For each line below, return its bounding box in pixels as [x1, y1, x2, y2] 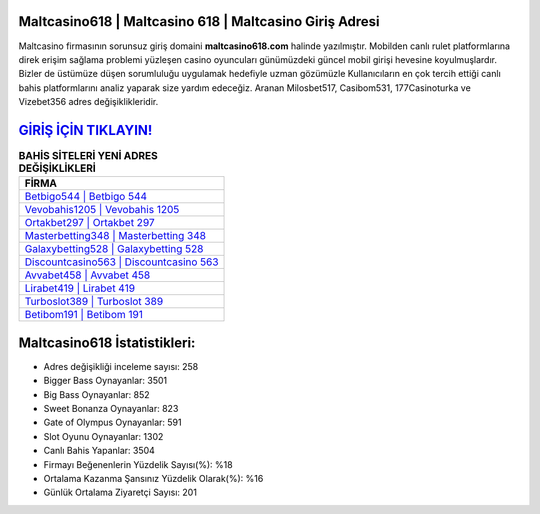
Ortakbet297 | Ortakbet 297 [24, 216, 155, 230]
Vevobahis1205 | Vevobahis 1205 [24, 203, 180, 217]
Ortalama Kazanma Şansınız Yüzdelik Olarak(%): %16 [43, 473, 264, 484]
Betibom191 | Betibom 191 [24, 308, 144, 322]
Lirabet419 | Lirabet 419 [24, 281, 135, 295]
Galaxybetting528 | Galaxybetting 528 [24, 242, 204, 256]
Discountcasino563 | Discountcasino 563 [24, 255, 219, 269]
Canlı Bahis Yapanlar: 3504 [43, 445, 155, 457]
